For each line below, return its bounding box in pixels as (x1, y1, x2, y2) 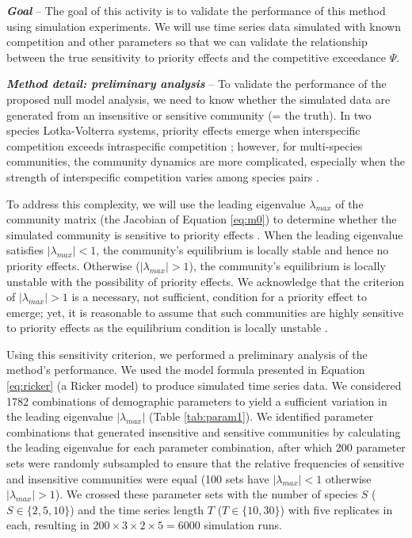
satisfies (6, 242, 44, 258)
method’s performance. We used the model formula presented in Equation (6, 361, 365, 378)
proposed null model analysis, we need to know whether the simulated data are (6, 90, 391, 107)
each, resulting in (6, 517, 90, 533)
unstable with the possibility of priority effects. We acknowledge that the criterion (6, 273, 405, 289)
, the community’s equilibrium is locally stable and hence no (96, 242, 389, 258)
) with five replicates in (280, 501, 393, 517)
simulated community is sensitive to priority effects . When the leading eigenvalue (6, 226, 403, 242)
